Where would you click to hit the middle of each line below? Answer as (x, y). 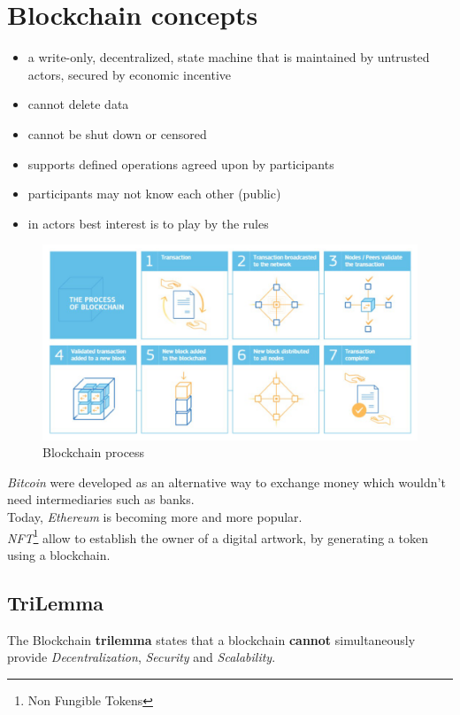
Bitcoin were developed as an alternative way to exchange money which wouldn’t (226, 482)
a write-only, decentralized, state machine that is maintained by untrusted (229, 57)
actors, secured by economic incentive (130, 74)
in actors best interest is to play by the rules (148, 223)
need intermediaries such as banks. (101, 499)
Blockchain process (94, 452)
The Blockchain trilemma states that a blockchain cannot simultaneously (211, 639)
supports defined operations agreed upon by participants (181, 163)
